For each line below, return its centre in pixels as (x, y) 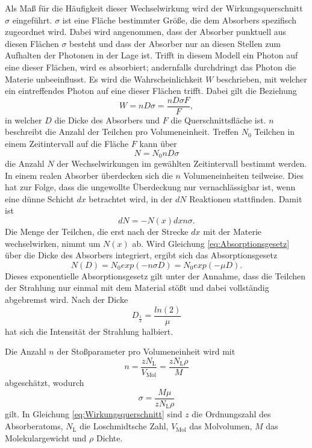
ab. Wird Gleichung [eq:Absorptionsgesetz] (211, 243)
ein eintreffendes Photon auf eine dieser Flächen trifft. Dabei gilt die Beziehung (151, 91)
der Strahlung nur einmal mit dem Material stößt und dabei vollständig (137, 288)
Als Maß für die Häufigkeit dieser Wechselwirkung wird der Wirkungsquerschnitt (154, 8)
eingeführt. (32, 20)
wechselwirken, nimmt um (53, 243)
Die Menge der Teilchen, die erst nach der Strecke (97, 232)
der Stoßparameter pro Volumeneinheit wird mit (146, 351)
